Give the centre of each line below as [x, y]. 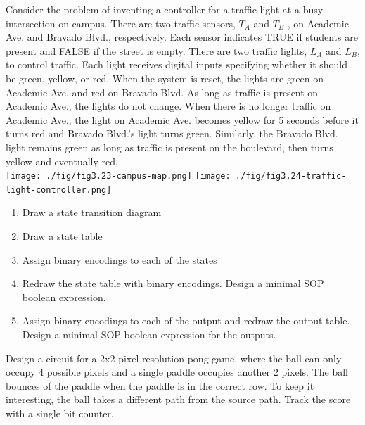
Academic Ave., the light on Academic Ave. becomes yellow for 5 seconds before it [182, 119]
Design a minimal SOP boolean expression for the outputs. [149, 334]
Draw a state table [62, 236]
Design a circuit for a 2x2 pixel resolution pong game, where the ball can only [174, 358]
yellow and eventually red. [62, 161]
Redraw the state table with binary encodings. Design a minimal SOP [173, 283]
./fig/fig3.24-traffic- [291, 176]
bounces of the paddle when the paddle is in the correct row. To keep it [160, 385]
